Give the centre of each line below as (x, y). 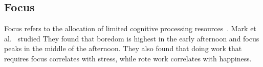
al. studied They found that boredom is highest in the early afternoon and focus (132, 38)
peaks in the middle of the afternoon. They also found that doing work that (123, 48)
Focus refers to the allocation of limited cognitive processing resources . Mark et (130, 28)
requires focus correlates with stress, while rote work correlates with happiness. (128, 58)
